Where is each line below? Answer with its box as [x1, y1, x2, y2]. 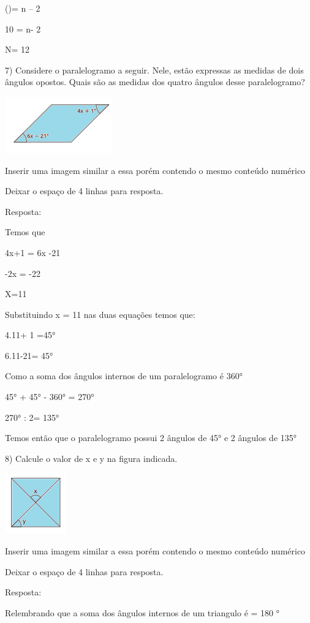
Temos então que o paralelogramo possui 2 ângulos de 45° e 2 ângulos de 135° [5, 431, 297, 444]
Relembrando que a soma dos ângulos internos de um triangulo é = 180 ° [5, 606, 280, 619]
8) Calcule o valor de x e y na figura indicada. [5, 451, 178, 464]
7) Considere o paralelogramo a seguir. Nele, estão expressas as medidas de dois [5, 63, 304, 76]
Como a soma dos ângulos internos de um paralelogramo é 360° [5, 369, 243, 382]
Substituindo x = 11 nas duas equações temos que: [5, 308, 195, 320]
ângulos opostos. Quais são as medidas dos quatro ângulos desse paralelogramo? [5, 75, 305, 88]
